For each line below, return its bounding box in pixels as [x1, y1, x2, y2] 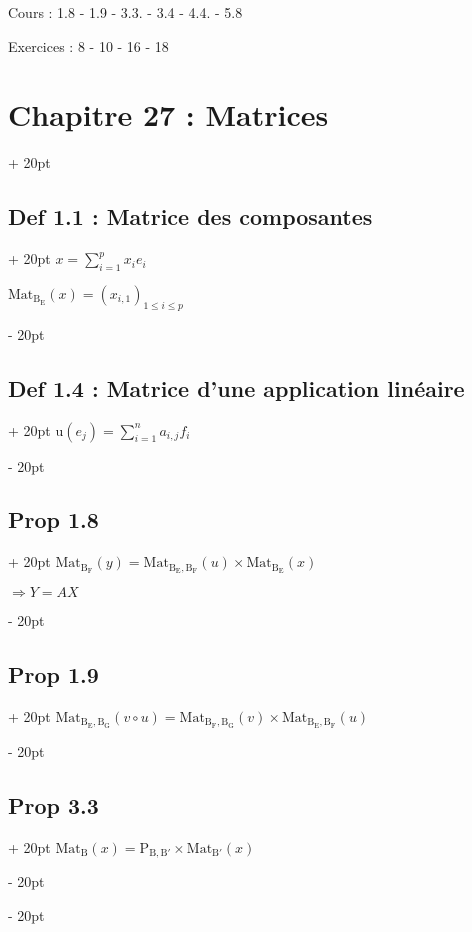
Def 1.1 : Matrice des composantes [8, 201, 373, 232]
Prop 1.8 [8, 504, 99, 535]
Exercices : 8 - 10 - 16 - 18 [8, 35, 169, 56]
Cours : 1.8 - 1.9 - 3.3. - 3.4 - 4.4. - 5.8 [8, 2, 243, 22]
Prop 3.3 [8, 789, 99, 820]
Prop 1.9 [8, 659, 99, 690]
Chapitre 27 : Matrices [8, 94, 329, 135]
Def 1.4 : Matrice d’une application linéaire [8, 372, 465, 403]
